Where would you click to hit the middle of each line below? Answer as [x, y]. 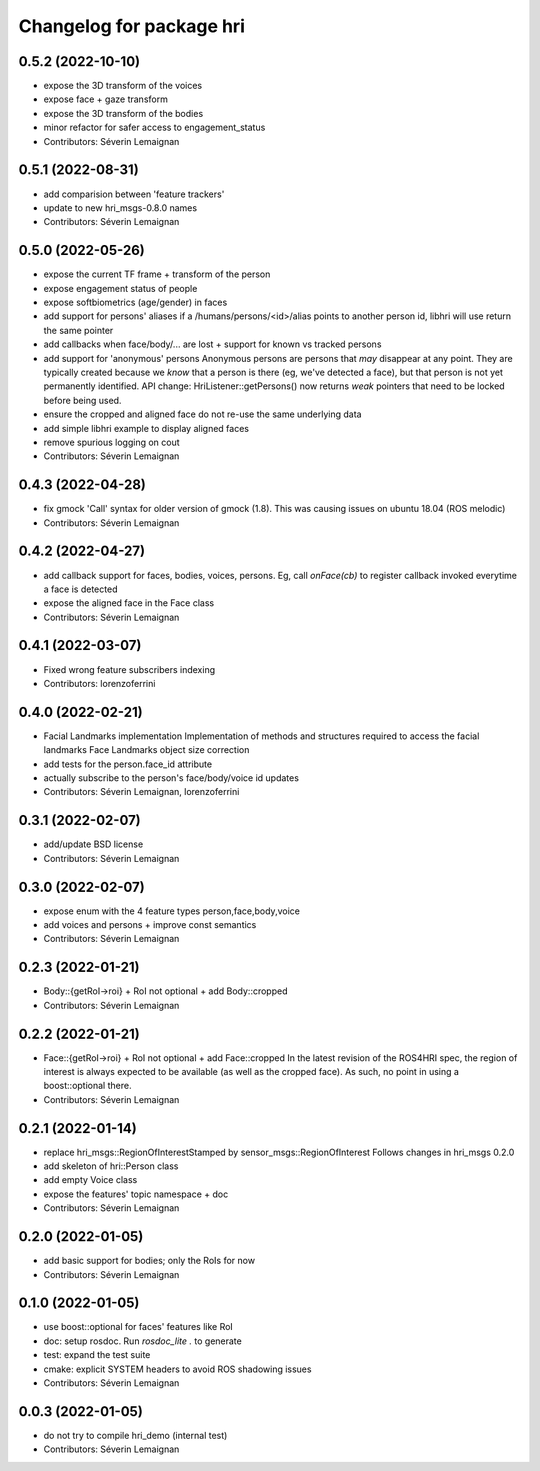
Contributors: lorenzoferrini [99, 683]
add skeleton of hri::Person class [111, 1166]
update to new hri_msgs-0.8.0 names [120, 207]
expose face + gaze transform [106, 99]
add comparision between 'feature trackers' [134, 194]
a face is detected [80, 589]
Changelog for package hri [131, 26]
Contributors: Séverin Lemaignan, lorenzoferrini [141, 792]
